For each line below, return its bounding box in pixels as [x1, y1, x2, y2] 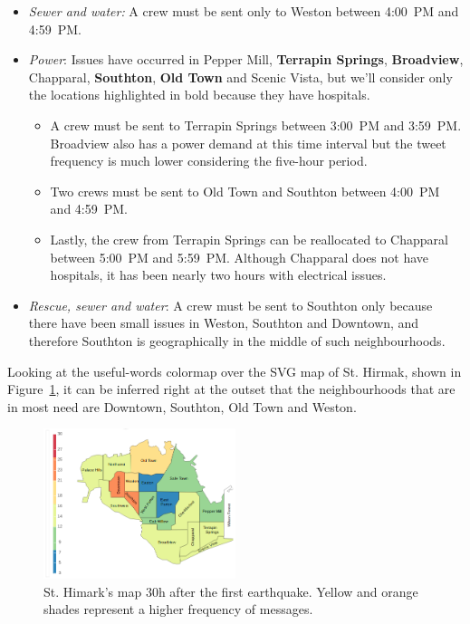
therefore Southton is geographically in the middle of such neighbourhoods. [28, 331, 446, 350]
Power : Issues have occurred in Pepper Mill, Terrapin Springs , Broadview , [28, 50, 464, 69]
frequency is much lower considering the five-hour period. [50, 151, 368, 170]
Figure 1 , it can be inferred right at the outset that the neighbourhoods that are [7, 379, 456, 398]
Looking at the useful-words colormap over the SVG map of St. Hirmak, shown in [7, 361, 462, 380]
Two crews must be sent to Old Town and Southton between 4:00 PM [50, 181, 440, 200]
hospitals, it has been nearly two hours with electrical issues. [50, 265, 387, 284]
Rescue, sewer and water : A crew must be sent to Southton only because [28, 295, 433, 314]
